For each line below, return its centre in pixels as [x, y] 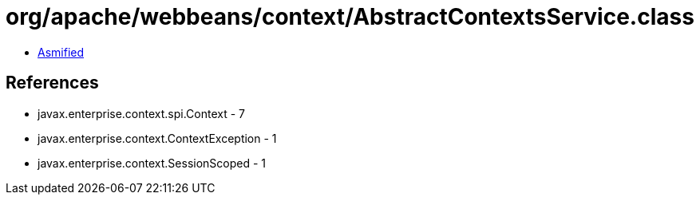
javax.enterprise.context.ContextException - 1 [157, 138]
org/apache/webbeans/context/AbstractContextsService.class [350, 17]
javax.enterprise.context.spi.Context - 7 [142, 113]
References [52, 83]
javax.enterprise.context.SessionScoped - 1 [152, 163]
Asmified [61, 52]
